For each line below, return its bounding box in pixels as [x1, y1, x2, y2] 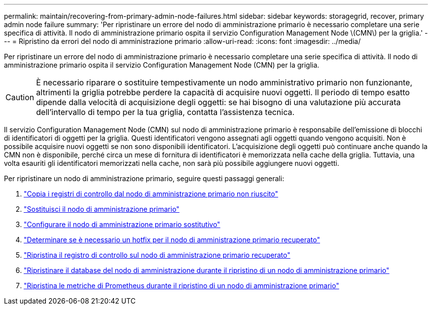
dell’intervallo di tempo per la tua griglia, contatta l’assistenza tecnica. [36, 107, 295, 117]
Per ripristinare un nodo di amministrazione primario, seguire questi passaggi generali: [4, 174, 285, 183]
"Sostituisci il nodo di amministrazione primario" [24, 205, 180, 213]
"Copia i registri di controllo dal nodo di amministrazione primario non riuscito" [24, 190, 278, 198]
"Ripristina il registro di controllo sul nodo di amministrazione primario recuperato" [24, 251, 290, 259]
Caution [5, 92, 35, 102]
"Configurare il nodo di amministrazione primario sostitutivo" [24, 220, 220, 229]
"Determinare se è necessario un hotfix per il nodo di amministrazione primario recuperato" [24, 235, 320, 244]
